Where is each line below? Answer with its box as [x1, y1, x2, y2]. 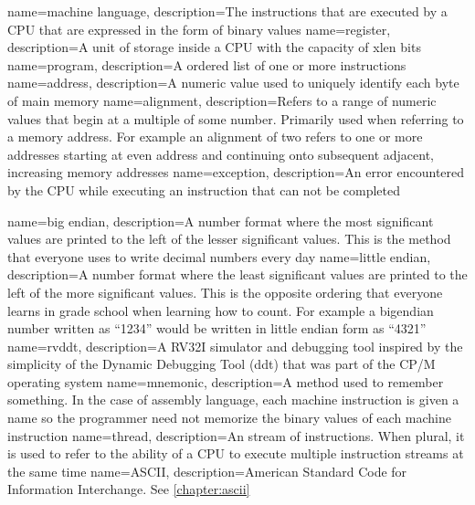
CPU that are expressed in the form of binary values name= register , [7, 19, 391, 38]
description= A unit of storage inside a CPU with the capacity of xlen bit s [7, 37, 421, 57]
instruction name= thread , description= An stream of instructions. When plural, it [7, 426, 465, 445]
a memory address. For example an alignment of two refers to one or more [7, 127, 423, 146]
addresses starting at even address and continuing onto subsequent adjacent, [7, 144, 435, 163]
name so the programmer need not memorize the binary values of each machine [7, 408, 452, 427]
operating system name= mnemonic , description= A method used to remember [7, 372, 444, 391]
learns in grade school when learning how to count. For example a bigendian [7, 300, 434, 320]
